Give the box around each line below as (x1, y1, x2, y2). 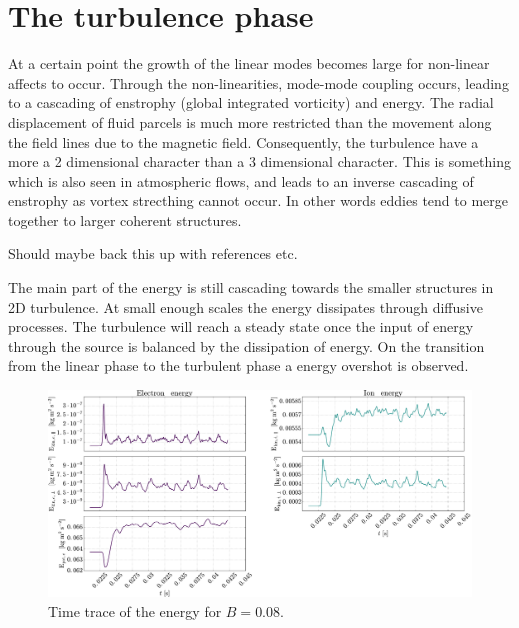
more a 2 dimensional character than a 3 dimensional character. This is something (8, 151, 511, 172)
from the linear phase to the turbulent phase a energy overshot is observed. (8, 355, 469, 376)
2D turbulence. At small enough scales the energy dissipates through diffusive (8, 296, 483, 317)
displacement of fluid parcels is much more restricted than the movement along (8, 111, 492, 132)
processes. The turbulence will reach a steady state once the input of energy (8, 316, 474, 337)
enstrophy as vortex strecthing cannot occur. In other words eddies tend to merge (8, 190, 508, 211)
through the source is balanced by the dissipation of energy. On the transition (8, 335, 485, 356)
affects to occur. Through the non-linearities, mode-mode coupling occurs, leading (8, 72, 509, 93)
